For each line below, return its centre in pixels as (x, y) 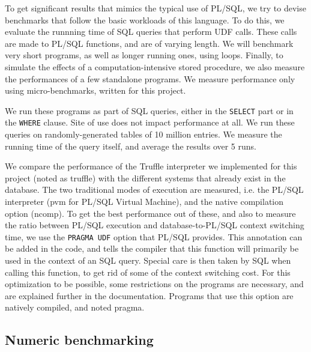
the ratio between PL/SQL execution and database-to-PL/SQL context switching (155, 225)
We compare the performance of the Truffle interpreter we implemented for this (151, 166)
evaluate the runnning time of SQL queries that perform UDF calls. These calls (151, 32)
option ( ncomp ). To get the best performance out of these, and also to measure (150, 213)
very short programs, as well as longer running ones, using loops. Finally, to (144, 55)
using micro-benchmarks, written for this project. (95, 90)
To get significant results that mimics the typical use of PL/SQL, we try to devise (155, 8)
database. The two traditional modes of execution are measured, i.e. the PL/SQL (154, 190)
